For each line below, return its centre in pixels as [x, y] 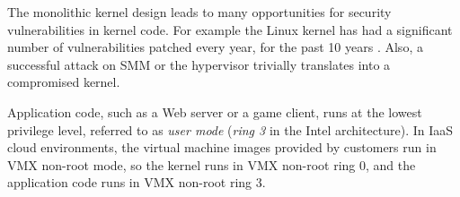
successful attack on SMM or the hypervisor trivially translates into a [199, 64]
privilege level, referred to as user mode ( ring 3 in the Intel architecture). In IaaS [230, 129]
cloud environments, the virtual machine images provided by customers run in [222, 147]
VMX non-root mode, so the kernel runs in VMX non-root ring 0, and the [212, 164]
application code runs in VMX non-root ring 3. [137, 182]
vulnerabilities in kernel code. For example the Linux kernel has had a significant [230, 29]
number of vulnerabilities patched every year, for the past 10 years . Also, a [215, 47]
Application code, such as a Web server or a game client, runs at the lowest [215, 111]
